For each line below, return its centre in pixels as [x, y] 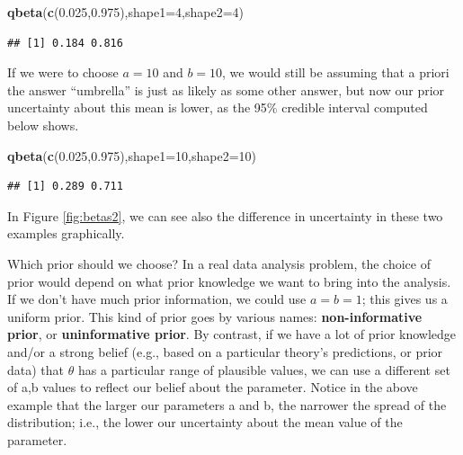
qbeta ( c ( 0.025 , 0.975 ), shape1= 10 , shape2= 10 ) [132, 155]
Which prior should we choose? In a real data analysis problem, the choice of [219, 263]
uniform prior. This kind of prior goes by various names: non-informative [215, 316]
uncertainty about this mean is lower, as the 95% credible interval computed [218, 107]
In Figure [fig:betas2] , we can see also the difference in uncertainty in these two [225, 215]
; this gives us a [405, 299]
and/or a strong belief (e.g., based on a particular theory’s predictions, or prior [225, 351]
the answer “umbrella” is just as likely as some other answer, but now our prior [226, 89]
